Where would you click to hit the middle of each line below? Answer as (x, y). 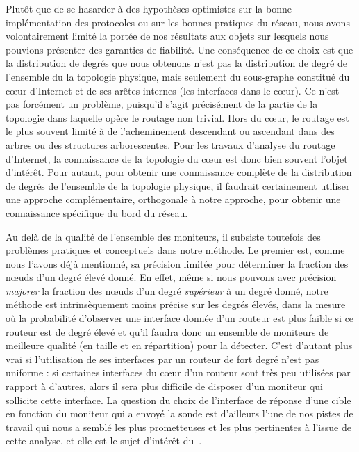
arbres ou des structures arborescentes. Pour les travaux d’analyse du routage (170, 144)
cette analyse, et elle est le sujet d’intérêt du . (104, 441)
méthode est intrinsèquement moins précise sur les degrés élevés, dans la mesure (176, 304)
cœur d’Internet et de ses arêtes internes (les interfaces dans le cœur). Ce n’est (173, 90)
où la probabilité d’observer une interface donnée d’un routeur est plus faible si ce (180, 318)
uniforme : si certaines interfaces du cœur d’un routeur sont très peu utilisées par (178, 372)
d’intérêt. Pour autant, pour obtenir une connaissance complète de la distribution (179, 172)
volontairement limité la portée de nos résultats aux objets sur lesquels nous (167, 36)
